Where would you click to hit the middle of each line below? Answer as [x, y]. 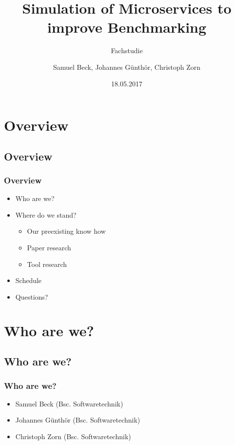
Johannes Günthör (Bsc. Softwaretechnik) [78, 420]
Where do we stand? [46, 214]
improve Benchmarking [127, 27]
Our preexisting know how [66, 231]
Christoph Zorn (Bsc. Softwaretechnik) [73, 436]
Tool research [47, 264]
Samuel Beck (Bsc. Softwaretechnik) [69, 403]
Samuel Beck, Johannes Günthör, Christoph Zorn [127, 67]
